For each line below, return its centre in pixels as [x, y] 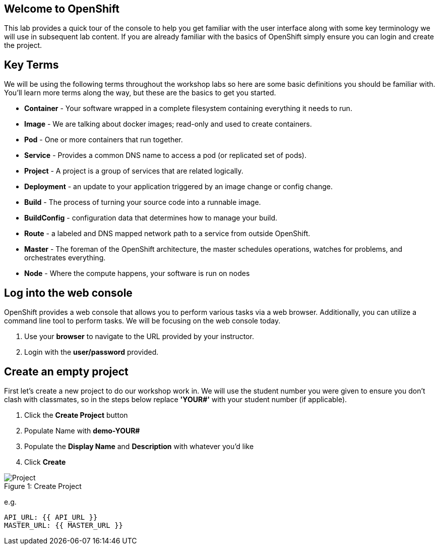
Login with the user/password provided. [91, 352]
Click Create [45, 462]
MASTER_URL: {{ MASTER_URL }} [64, 525]
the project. [23, 45]
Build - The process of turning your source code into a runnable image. [143, 202]
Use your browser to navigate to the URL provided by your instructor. [139, 337]
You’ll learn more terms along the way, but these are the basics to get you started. [140, 93]
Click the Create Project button [76, 415]
